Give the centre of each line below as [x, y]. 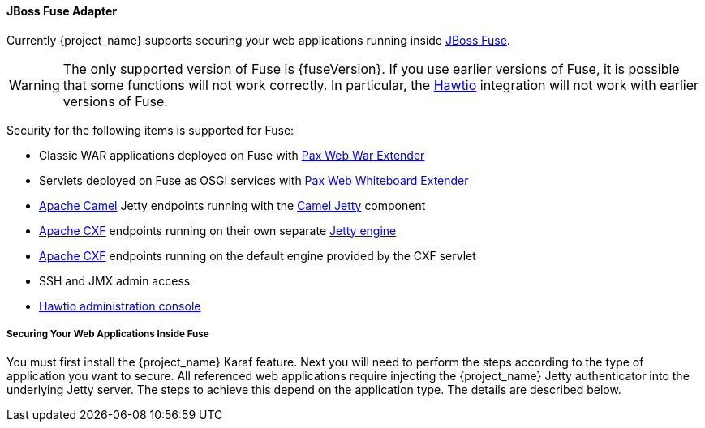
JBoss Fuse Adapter [62, 11]
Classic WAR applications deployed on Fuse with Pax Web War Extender [232, 155]
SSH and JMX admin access [115, 280]
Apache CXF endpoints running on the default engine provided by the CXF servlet [258, 255]
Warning [34, 85]
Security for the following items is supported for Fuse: [150, 130]
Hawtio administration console [120, 306]
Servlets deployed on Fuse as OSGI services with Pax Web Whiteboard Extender [254, 180]
